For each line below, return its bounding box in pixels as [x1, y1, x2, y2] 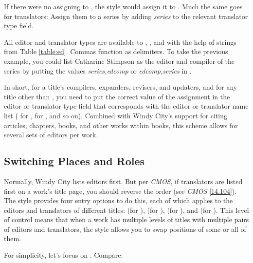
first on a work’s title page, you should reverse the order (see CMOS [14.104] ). [4, 186, 237, 196]
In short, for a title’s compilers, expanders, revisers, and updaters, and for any [4, 82, 237, 92]
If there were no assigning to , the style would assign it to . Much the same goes [4, 1, 243, 11]
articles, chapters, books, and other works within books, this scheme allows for [4, 120, 238, 130]
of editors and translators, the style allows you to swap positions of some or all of [4, 224, 246, 234]
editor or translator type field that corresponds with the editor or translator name [4, 101, 249, 111]
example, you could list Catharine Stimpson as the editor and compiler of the [4, 56, 235, 66]
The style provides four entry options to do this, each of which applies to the [4, 195, 233, 206]
